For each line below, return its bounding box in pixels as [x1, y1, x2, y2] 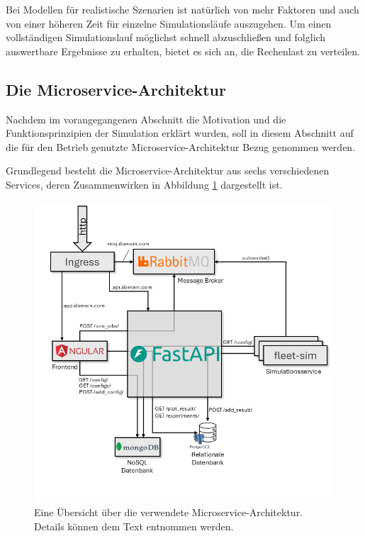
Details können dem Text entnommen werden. [34, 518, 234, 533]
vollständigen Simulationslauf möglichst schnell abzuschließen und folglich [6, 30, 326, 45]
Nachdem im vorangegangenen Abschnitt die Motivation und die [6, 111, 286, 126]
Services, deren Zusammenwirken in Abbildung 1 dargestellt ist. [6, 177, 283, 191]
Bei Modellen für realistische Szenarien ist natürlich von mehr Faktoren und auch [6, 2, 359, 16]
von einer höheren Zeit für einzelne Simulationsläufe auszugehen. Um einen [6, 16, 332, 30]
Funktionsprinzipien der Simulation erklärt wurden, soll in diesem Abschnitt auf [6, 125, 354, 140]
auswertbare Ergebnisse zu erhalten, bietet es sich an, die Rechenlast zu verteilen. [6, 43, 360, 58]
